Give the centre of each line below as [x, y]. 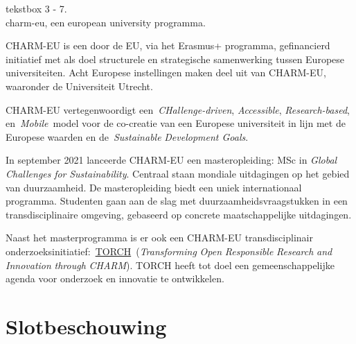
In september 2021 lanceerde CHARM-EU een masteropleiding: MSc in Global [171, 160]
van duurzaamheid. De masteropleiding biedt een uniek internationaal [154, 187]
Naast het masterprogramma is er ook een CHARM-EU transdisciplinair [159, 238]
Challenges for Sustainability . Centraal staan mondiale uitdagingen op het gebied [178, 173]
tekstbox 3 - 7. [36, 8]
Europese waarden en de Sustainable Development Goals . [127, 136]
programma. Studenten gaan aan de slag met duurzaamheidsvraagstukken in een [177, 201]
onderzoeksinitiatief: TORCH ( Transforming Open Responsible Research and [169, 251]
